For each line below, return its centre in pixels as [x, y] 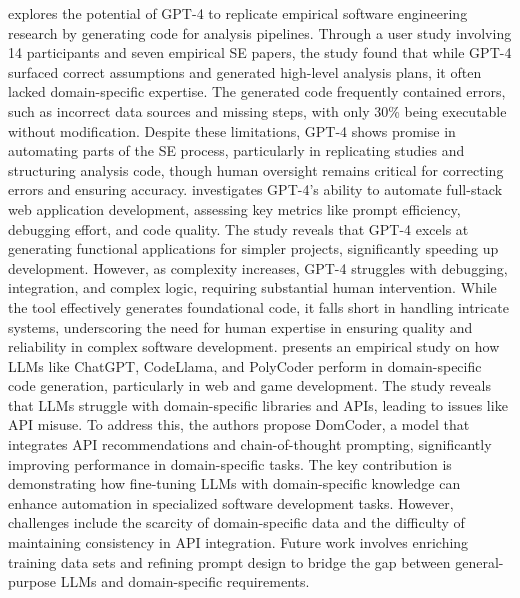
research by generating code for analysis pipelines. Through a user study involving [260, 32]
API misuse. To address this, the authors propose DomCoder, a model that [239, 424]
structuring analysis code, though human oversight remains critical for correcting [256, 169]
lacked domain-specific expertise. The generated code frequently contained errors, [257, 91]
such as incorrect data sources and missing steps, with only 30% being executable [257, 110]
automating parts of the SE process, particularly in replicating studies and [236, 150]
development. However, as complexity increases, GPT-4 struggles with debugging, [258, 267]
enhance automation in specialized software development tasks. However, [231, 502]
